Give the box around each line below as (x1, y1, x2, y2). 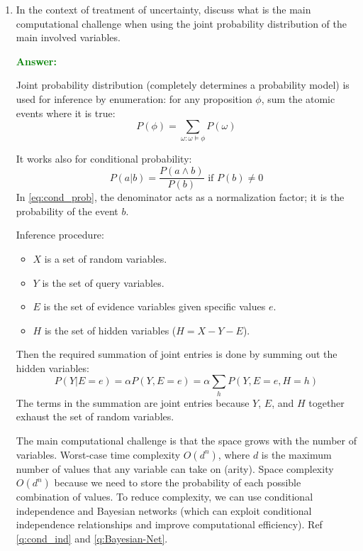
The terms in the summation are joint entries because (16, 395, 250, 410)
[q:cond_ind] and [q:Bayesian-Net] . (16, 530, 168, 545)
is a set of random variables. (44, 251, 167, 266)
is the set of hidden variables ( (44, 322, 177, 337)
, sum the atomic (261, 91, 335, 106)
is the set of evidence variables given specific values (43, 299, 266, 314)
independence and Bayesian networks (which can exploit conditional (16, 503, 312, 518)
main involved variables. (16, 30, 121, 45)
